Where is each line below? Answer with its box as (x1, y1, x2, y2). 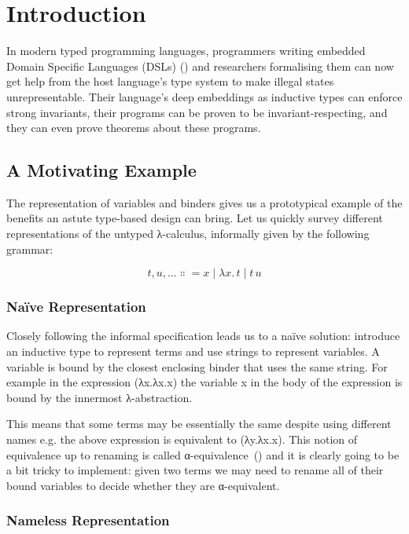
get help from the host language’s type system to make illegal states (6, 73, 334, 90)
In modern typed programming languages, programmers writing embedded (6, 42, 366, 59)
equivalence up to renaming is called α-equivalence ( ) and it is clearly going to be (6, 446, 400, 463)
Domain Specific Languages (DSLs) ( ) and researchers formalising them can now (6, 57, 394, 74)
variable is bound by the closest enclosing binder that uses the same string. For (6, 358, 388, 375)
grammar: (6, 240, 53, 257)
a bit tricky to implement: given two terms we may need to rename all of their (6, 462, 384, 478)
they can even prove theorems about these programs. (6, 119, 261, 136)
